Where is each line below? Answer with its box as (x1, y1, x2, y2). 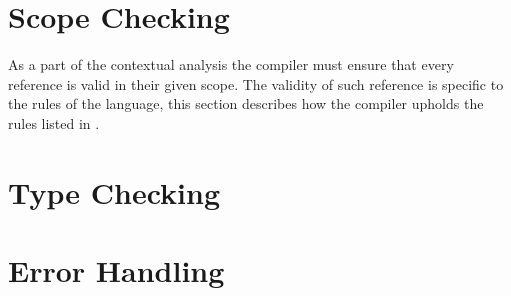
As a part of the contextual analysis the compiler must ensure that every (8, 54, 454, 75)
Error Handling (8, 250, 225, 291)
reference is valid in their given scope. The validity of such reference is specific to (8, 73, 504, 94)
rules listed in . (8, 112, 100, 133)
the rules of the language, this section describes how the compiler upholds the (8, 93, 484, 114)
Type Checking (8, 171, 221, 212)
